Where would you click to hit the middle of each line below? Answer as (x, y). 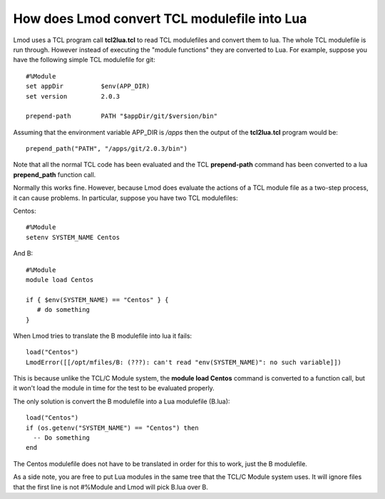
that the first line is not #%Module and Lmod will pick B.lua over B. (111, 487)
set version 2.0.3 (73, 96)
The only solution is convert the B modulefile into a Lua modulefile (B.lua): (122, 401)
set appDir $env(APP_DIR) (88, 86)
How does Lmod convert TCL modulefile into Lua (160, 19)
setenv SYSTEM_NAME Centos (73, 237)
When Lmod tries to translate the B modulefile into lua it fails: (103, 336)
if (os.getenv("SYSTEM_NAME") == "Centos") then (112, 428)
